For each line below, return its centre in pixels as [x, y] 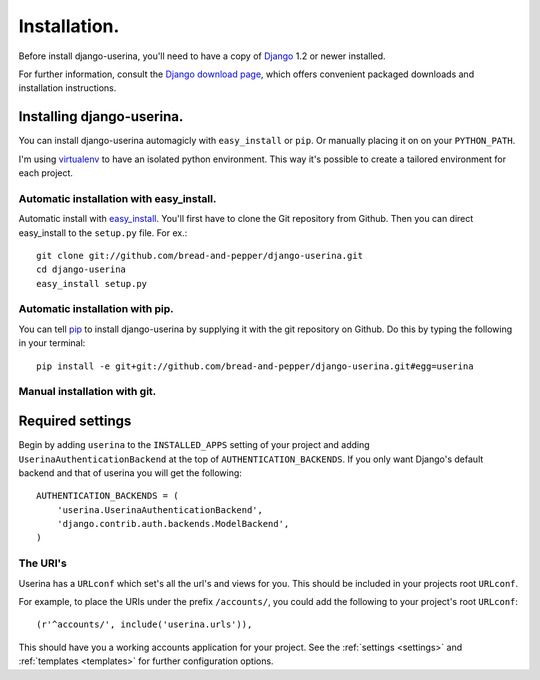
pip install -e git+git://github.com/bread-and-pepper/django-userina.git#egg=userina [255, 366]
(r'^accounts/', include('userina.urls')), [144, 624]
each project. [46, 173]
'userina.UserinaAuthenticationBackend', [160, 509]
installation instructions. [67, 88]
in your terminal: [52, 343]
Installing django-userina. [101, 116]
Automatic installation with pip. [96, 309]
